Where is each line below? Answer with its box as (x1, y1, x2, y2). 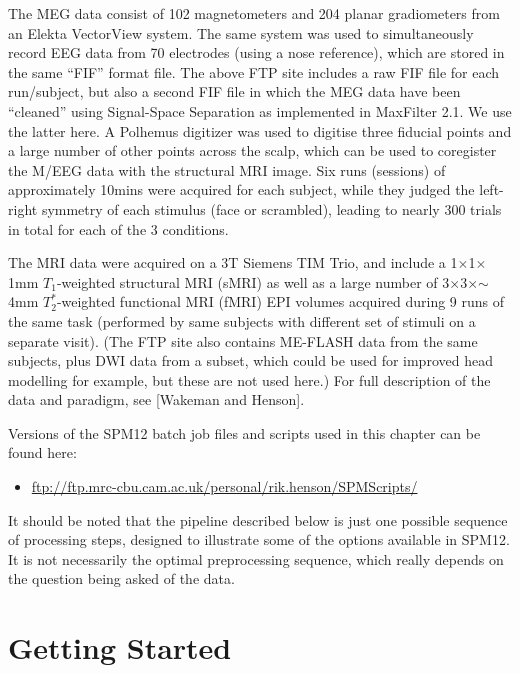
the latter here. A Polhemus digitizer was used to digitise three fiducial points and (8, 120, 512, 141)
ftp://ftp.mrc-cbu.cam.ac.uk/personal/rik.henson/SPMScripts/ (31, 476, 418, 497)
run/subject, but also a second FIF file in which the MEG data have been (8, 81, 461, 102)
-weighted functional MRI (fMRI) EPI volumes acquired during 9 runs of (56, 291, 505, 312)
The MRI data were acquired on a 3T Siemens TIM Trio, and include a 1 (8, 252, 458, 273)
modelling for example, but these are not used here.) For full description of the (8, 369, 491, 390)
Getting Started (8, 627, 232, 668)
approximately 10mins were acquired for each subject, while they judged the (8, 179, 475, 200)
